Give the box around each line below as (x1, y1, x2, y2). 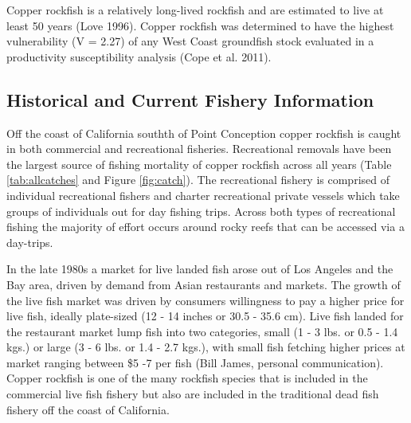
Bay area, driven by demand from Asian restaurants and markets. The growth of (6, 276, 401, 292)
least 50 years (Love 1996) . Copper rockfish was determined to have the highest (6, 17, 394, 33)
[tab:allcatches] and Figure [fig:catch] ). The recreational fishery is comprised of (6, 171, 390, 188)
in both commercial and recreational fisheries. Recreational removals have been (6, 140, 392, 157)
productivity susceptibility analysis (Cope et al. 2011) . (6, 48, 272, 65)
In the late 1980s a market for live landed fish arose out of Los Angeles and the (6, 260, 393, 277)
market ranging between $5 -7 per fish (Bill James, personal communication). (6, 354, 384, 370)
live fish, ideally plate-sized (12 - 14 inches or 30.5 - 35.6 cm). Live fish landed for (6, 307, 404, 324)
